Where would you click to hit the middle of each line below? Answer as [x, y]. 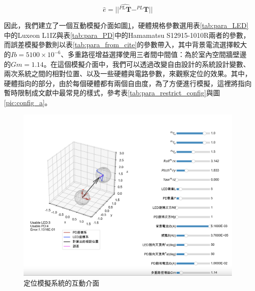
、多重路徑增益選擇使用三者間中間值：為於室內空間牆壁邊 [154, 54]
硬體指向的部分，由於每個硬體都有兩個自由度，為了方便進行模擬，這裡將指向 [128, 83]
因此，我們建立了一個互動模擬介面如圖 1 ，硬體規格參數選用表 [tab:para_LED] [126, 25]
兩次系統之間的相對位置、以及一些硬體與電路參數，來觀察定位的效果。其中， [128, 73]
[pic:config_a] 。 [28, 102]
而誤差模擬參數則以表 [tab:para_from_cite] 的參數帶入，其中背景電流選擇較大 [126, 44]
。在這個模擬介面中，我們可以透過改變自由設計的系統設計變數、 [147, 64]
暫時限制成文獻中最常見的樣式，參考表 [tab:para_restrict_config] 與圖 [112, 93]
